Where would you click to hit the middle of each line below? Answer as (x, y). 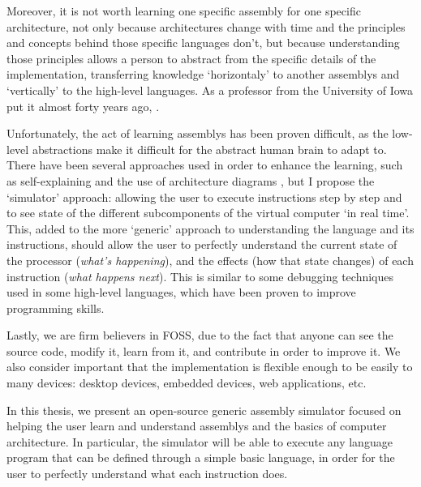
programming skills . (56, 308)
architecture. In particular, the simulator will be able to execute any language (200, 441)
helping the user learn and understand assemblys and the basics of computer (197, 426)
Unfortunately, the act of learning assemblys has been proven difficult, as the (198, 133)
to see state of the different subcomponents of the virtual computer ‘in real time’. (208, 213)
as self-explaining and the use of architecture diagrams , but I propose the (191, 180)
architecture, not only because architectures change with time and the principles (206, 26)
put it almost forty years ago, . (83, 106)
